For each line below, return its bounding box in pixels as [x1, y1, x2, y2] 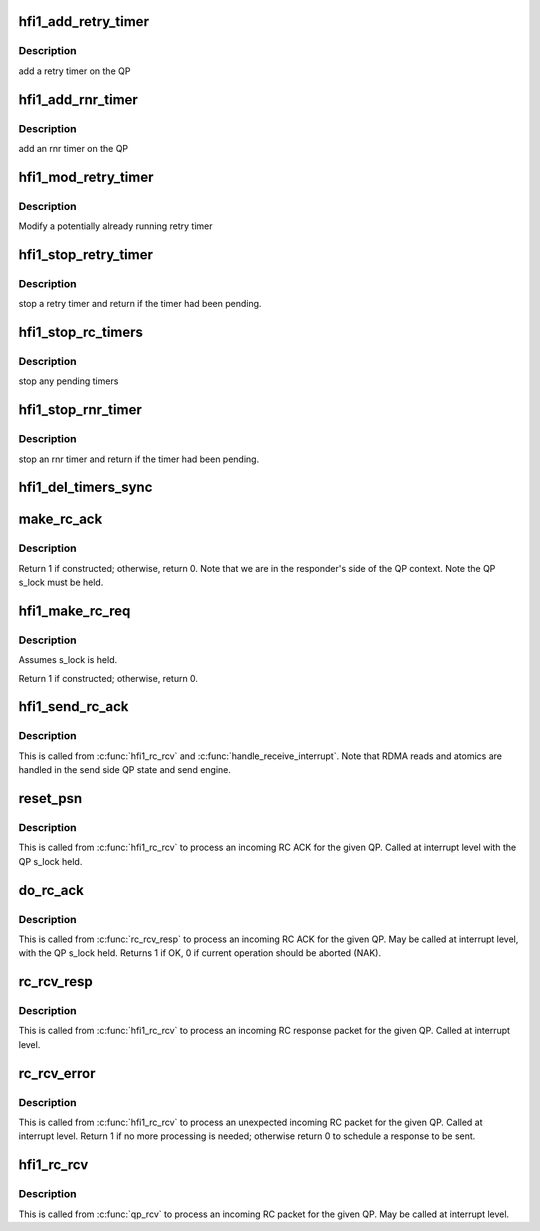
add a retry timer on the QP [18, 65, 131, 77]
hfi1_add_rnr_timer [18, 91, 139, 108]
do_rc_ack [18, 881, 84, 899]
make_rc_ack [18, 511, 103, 528]
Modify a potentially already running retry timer [18, 220, 214, 232]
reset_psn [18, 790, 83, 807]
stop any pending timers [18, 375, 119, 387]
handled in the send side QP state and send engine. [18, 764, 232, 776]
